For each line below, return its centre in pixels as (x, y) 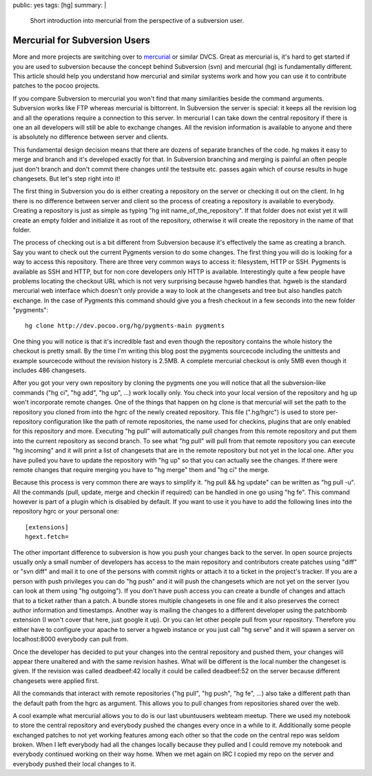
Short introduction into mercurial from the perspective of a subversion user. (137, 21)
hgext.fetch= (47, 537)
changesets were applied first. (56, 681)
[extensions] (47, 527)
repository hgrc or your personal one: (66, 511)
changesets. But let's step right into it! (66, 178)
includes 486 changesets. (50, 370)
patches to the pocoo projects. (56, 85)
